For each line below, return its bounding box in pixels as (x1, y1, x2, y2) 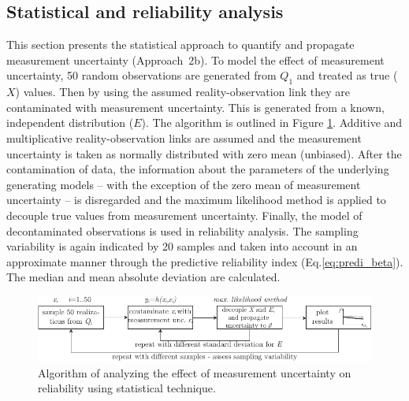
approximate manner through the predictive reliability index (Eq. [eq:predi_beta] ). (6, 253, 403, 269)
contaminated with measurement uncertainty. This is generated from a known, (6, 98, 385, 115)
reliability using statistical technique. (38, 380, 216, 396)
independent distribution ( (6, 114, 134, 131)
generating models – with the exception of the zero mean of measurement (6, 176, 361, 192)
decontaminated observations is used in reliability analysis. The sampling (6, 222, 359, 239)
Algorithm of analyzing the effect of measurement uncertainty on (38, 364, 351, 381)
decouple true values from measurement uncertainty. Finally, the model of (6, 206, 363, 223)
